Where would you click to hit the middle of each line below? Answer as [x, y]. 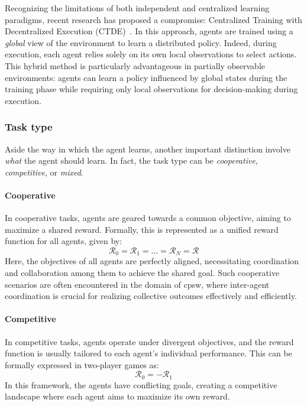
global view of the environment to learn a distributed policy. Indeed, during [141, 42]
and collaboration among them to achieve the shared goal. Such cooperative [142, 272]
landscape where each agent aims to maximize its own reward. [117, 396]
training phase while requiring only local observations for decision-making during [151, 89]
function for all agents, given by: [64, 241]
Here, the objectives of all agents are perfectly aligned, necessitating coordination [152, 261]
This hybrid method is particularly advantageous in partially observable [135, 65]
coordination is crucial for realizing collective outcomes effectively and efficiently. [151, 296]
